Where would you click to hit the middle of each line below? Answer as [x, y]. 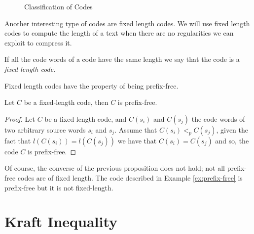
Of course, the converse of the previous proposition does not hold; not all [115, 168]
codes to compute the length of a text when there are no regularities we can [119, 33]
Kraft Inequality [61, 221]
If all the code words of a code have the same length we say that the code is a [122, 59]
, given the [232, 129]
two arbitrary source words [45, 129]
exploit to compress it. [38, 42]
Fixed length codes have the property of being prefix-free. [91, 85]
